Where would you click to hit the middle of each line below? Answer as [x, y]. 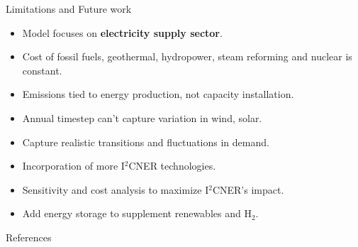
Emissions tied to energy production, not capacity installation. [158, 94]
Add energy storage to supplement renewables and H [137, 213]
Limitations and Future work [69, 9]
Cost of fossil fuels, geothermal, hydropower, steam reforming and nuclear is [187, 56]
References [29, 237]
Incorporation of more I [73, 166]
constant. [42, 70]
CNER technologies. [172, 166]
